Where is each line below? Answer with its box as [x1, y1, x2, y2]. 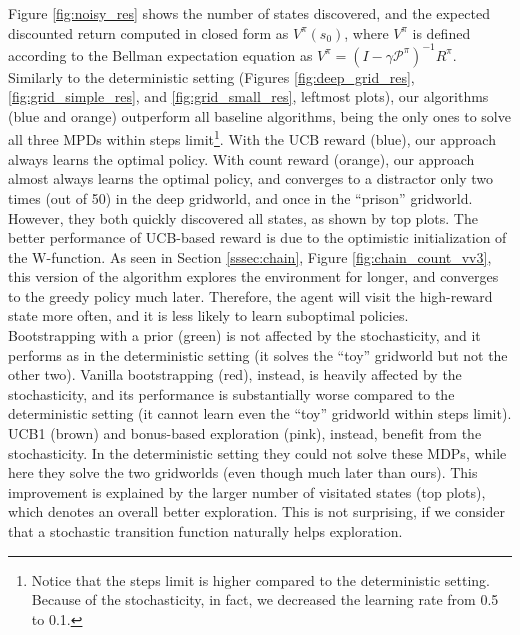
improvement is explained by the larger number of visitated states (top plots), [8, 481, 486, 502]
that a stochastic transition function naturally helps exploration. [8, 521, 403, 541]
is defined [412, 22, 471, 43]
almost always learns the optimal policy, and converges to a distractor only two [8, 168, 494, 189]
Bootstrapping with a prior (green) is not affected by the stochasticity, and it [8, 325, 481, 346]
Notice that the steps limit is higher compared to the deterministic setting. [31, 569, 490, 590]
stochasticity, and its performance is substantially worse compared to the [8, 383, 455, 404]
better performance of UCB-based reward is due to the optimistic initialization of [8, 227, 507, 248]
